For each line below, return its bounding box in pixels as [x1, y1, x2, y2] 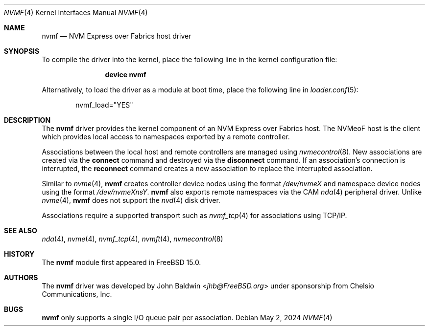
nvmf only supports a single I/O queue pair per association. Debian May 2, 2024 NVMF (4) [42, 313, 333, 322]
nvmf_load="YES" [75, 101, 133, 109]
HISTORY [4, 250, 35, 258]
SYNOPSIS [4, 47, 40, 55]
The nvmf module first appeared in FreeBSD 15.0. [42, 258, 201, 266]
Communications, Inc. [42, 290, 112, 298]
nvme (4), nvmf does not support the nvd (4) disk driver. [42, 196, 220, 204]
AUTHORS [4, 273, 38, 282]
